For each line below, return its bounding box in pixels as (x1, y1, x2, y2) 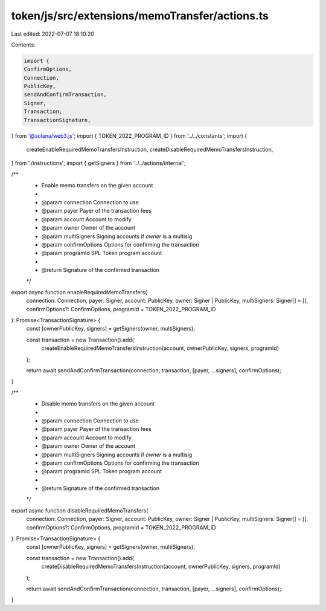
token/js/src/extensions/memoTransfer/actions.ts (11, 9, 269, 22)
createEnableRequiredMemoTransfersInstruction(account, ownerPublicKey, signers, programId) (41, 344, 280, 352)
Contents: (11, 41, 36, 48)
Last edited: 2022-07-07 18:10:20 (11, 30, 95, 37)
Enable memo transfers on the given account (41, 182, 153, 189)
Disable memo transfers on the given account (41, 400, 155, 407)
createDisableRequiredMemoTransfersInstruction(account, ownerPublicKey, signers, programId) (41, 563, 281, 571)
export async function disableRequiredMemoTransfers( (11, 506, 149, 514)
